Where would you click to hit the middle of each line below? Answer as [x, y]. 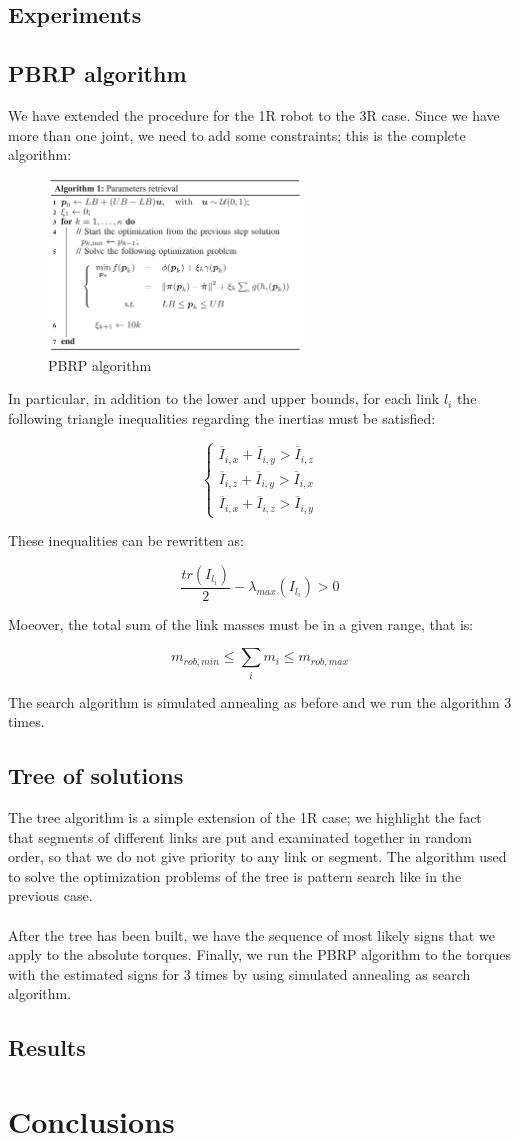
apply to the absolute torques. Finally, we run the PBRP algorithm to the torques [260, 954]
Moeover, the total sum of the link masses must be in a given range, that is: [241, 623]
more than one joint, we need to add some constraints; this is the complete [237, 134]
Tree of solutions [96, 775]
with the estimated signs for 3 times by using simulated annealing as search [239, 973]
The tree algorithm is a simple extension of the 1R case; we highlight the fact [245, 817]
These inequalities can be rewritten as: [126, 540]
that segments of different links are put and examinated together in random [240, 836]
